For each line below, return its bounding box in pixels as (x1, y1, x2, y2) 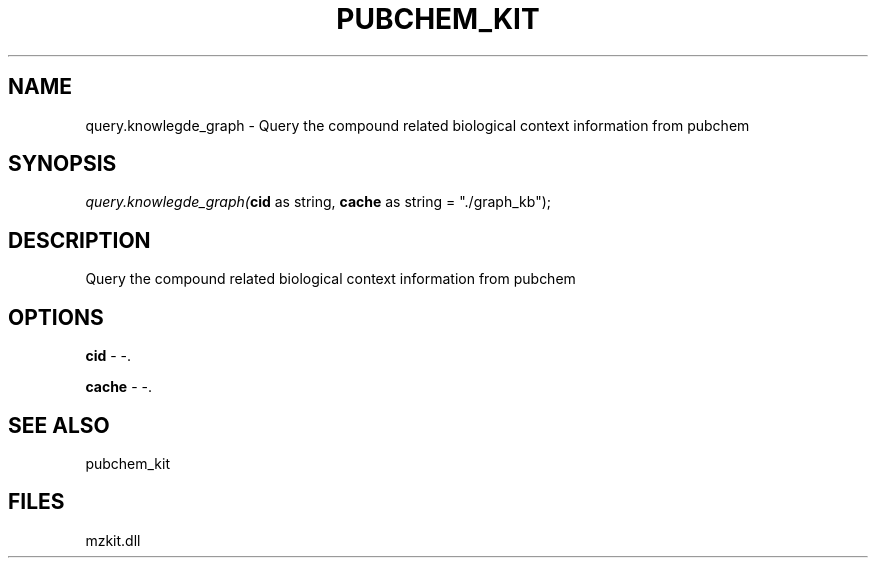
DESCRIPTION (8, 227, 151, 253)
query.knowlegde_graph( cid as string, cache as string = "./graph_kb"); (85, 193, 551, 211)
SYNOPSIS (8, 151, 117, 177)
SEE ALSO (8, 412, 110, 438)
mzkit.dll (85, 531, 141, 549)
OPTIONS (8, 304, 104, 330)
